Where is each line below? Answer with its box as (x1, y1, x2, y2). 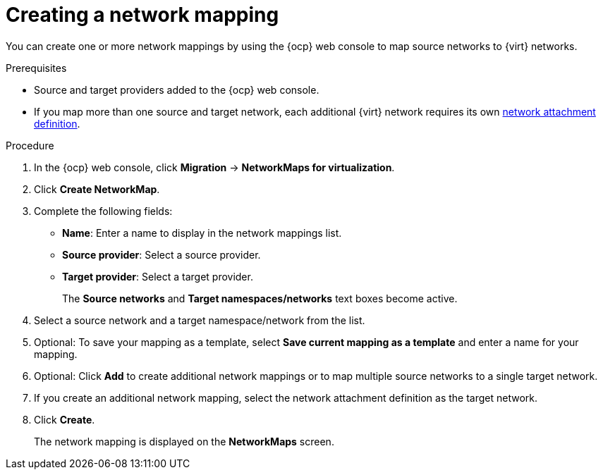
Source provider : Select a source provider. (62, 248, 261, 261)
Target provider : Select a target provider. (62, 270, 253, 283)
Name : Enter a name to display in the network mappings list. (62, 226, 342, 239)
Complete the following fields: (34, 204, 173, 217)
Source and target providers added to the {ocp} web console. (34, 83, 319, 96)
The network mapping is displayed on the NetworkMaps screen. (34, 435, 334, 448)
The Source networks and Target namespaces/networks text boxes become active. (62, 292, 458, 304)
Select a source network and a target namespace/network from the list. (34, 314, 365, 326)
